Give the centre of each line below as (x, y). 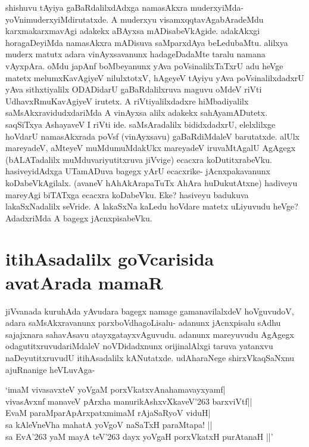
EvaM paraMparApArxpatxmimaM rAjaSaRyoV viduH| (108, 413)
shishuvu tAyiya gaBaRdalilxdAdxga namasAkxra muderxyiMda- (125, 7)
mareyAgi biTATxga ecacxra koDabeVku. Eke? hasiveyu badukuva (127, 194)
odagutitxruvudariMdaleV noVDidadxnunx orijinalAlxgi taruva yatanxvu (139, 346)
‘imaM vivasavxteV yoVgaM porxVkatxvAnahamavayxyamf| (116, 389)
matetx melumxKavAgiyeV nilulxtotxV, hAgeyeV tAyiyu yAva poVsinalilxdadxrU (155, 77)
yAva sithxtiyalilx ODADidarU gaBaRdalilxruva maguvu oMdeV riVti (134, 89)
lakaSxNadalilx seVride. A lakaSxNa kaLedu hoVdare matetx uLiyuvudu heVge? (152, 206)
